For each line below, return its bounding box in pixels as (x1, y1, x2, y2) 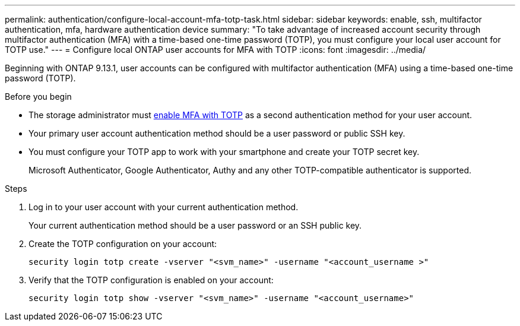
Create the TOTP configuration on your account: (28, 239, 217, 249)
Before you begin (5, 91, 72, 102)
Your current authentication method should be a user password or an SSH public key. (28, 220, 362, 230)
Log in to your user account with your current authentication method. (28, 202, 299, 212)
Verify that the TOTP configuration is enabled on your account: (28, 275, 274, 285)
